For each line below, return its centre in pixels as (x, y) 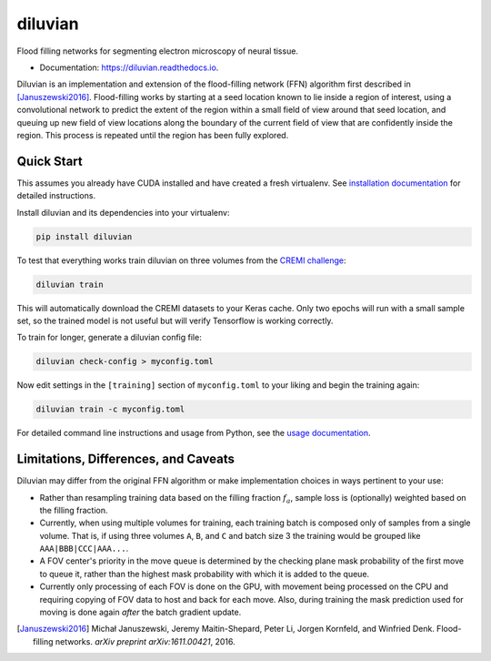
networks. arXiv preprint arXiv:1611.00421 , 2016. (145, 641)
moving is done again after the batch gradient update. (140, 612)
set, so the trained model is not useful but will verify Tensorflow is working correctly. (175, 320)
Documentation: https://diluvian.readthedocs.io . (129, 67)
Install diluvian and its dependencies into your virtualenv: (123, 212)
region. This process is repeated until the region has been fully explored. (153, 135)
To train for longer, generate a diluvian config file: (109, 338)
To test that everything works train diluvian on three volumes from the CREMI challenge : (181, 260)
